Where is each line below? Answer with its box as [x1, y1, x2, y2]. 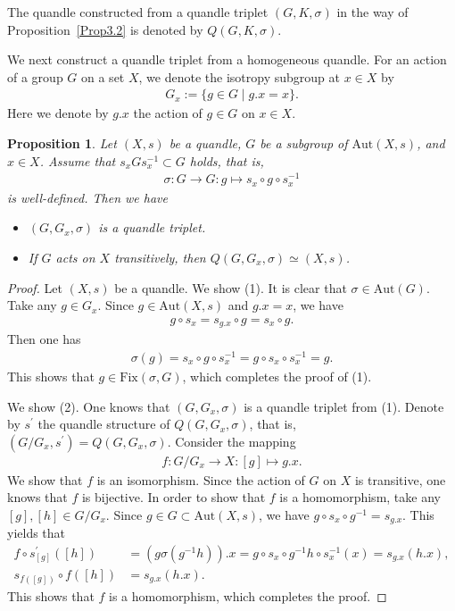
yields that [7, 523, 66, 542]
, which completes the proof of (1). [182, 366, 372, 385]
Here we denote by [7, 104, 109, 122]
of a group [7, 67, 63, 86]
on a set [81, 67, 125, 86]
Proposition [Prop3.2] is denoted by [7, 20, 203, 38]
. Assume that [39, 151, 116, 170]
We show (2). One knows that [7, 397, 170, 415]
